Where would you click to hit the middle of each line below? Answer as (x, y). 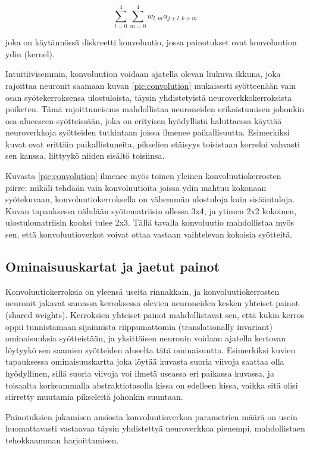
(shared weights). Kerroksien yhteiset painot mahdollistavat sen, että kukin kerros (155, 315)
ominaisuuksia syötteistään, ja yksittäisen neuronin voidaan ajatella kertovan (146, 338)
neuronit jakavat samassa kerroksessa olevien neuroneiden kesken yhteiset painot (152, 303)
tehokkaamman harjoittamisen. (62, 440)
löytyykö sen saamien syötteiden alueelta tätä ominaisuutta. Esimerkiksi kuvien (151, 349)
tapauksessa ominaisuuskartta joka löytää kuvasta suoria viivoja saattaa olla (145, 361)
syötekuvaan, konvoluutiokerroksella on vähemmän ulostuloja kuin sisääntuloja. (150, 199)
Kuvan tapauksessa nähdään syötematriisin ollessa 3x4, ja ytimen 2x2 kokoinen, (151, 210)
